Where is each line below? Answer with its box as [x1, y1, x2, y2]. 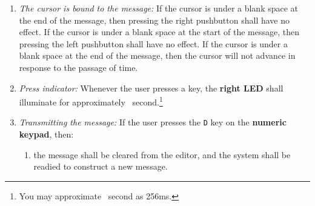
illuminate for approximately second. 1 [19, 94, 163, 108]
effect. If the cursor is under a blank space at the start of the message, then [19, 25, 299, 38]
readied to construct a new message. [33, 160, 168, 173]
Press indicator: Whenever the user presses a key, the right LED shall [19, 81, 283, 94]
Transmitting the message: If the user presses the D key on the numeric [19, 116, 287, 128]
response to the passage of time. [19, 61, 138, 73]
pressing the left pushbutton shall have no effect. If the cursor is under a [19, 37, 288, 50]
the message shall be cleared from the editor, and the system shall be [33, 148, 291, 161]
